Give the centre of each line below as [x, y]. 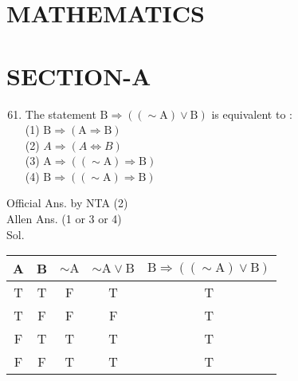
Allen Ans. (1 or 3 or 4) [64, 219]
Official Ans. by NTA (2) [67, 203]
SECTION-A [79, 75]
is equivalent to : [252, 114]
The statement [61, 114]
